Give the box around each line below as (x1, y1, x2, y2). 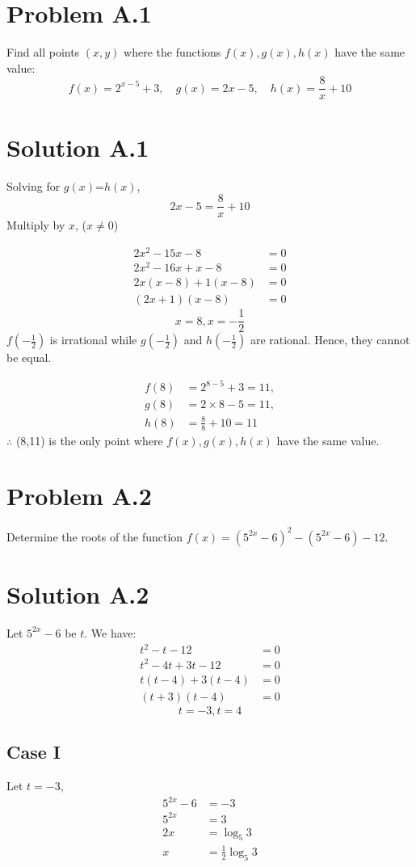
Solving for (6, 177, 61, 194)
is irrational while (49, 331, 137, 348)
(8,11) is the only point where (15, 431, 163, 448)
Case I (6, 739, 61, 764)
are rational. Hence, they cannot (250, 331, 410, 348)
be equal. (6, 349, 52, 366)
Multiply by (6, 217, 65, 234)
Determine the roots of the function (6, 528, 183, 545)
